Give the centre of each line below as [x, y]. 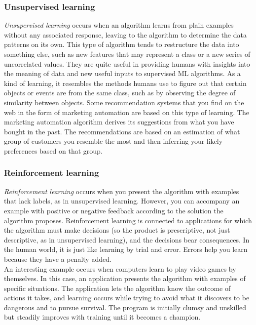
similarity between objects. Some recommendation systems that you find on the [124, 102]
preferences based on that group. [53, 150]
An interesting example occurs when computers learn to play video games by [120, 268]
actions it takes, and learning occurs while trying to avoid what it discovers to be [127, 298]
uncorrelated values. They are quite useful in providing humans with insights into [127, 63]
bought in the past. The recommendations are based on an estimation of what [122, 131]
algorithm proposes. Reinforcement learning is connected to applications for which [128, 220]
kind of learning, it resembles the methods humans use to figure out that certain [125, 83]
